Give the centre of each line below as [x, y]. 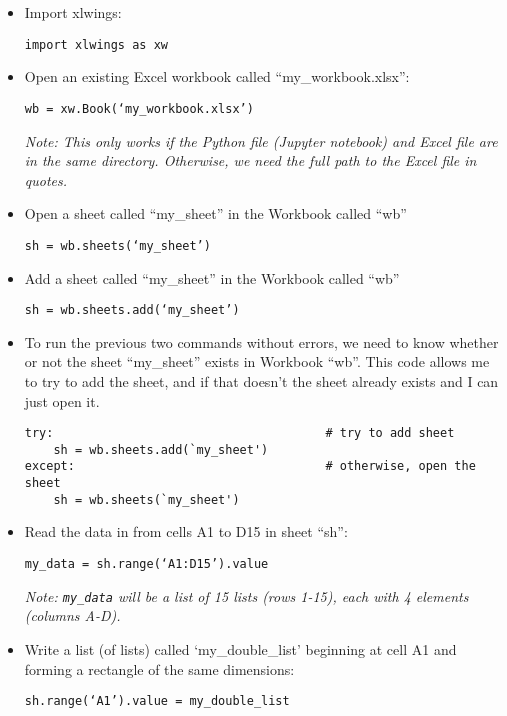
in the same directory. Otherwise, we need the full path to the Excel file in [250, 160]
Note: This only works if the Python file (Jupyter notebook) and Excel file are [261, 140]
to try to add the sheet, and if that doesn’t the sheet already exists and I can [261, 380]
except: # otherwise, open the [250, 466]
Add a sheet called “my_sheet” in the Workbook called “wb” [212, 277]
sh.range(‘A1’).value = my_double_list [157, 701]
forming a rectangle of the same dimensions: [159, 668]
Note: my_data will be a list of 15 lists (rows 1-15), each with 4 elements [246, 595]
